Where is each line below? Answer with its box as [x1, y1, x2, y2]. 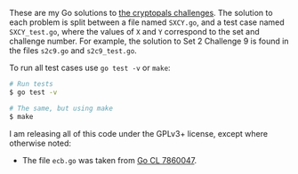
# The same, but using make [9, 104, 114, 113]
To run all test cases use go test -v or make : [9, 62, 171, 73]
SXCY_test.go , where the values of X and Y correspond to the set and [9, 27, 260, 36]
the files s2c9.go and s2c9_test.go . [9, 45, 138, 56]
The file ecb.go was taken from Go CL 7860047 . [21, 154, 197, 165]
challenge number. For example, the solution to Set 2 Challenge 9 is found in [9, 36, 289, 46]
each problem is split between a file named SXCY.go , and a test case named [9, 17, 285, 28]
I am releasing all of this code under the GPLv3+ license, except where [9, 128, 269, 138]
